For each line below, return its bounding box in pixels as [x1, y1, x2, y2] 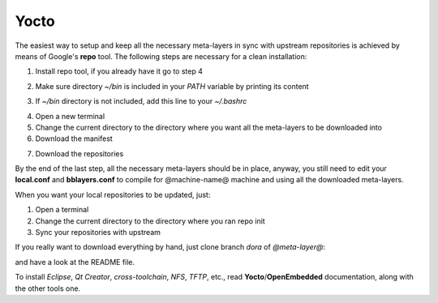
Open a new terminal [35, 111, 105, 121]
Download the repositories [35, 148, 124, 158]
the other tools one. [15, 284, 81, 293]
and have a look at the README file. [15, 257, 135, 267]
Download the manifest [35, 134, 113, 143]
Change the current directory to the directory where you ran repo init [35, 216, 265, 226]
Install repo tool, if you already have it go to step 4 [35, 66, 203, 76]
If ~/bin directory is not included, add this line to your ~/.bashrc [35, 96, 247, 106]
